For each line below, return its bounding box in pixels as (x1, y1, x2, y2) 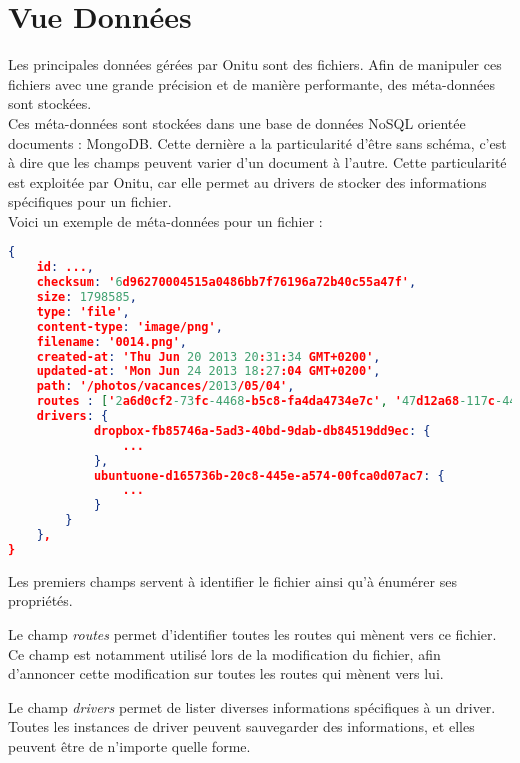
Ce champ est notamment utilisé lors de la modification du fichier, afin (8, 643, 441, 664)
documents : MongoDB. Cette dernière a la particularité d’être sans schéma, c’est (8, 132, 507, 153)
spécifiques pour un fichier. (8, 191, 172, 212)
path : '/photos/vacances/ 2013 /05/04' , (36, 379, 295, 394)
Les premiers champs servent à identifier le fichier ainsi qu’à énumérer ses (8, 570, 457, 591)
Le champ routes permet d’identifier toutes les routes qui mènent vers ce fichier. (8, 624, 497, 645)
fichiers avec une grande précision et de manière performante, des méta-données (8, 73, 495, 94)
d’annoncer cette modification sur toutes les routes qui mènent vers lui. (8, 663, 444, 684)
